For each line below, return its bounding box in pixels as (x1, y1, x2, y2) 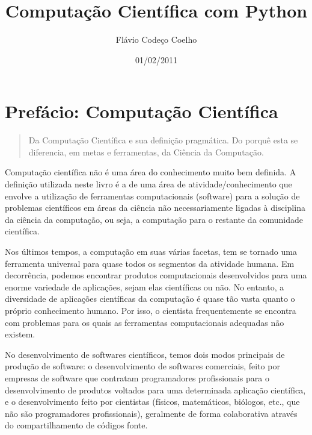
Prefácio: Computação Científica (5, 99, 278, 124)
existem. (5, 328, 35, 340)
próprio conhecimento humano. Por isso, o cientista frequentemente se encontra (5, 304, 296, 316)
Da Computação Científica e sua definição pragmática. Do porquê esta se (28, 134, 298, 146)
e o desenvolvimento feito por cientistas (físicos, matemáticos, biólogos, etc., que (5, 395, 300, 408)
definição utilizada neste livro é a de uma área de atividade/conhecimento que (5, 178, 292, 190)
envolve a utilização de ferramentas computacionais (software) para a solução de (5, 189, 300, 202)
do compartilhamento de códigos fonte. (5, 419, 148, 431)
